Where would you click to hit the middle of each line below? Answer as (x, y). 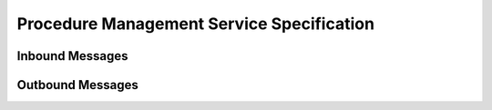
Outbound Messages (77, 85)
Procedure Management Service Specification (196, 24)
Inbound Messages (72, 56)
